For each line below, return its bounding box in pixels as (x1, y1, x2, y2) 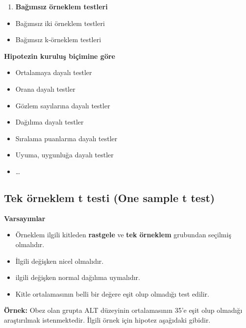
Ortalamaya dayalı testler (15, 67, 92, 77)
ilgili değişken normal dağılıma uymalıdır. (15, 272, 140, 282)
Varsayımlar (4, 213, 46, 223)
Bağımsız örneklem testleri (15, 1, 108, 11)
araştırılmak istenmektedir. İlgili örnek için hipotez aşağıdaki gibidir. (4, 314, 211, 325)
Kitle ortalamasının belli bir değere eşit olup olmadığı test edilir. (15, 288, 209, 299)
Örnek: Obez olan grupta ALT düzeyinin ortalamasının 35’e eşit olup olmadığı (4, 305, 243, 315)
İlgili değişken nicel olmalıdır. (15, 255, 104, 266)
